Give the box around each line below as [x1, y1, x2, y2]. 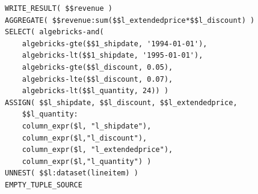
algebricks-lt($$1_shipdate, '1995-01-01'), [22, 51, 203, 60]
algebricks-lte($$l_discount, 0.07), [22, 74, 173, 83]
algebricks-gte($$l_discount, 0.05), [22, 62, 173, 71]
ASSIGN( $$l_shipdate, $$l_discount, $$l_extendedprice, [5, 98, 238, 107]
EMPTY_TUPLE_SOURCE [5, 180, 82, 189]
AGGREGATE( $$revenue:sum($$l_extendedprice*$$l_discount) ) [5, 16, 255, 25]
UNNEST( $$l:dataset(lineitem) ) [5, 169, 138, 178]
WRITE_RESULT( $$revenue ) [5, 4, 112, 13]
